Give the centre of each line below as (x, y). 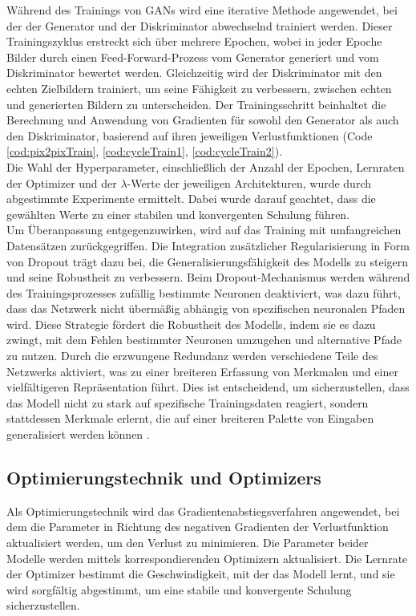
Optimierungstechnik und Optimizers (164, 478)
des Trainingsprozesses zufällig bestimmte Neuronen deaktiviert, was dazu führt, (204, 292)
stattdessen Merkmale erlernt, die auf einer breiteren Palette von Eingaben (190, 418)
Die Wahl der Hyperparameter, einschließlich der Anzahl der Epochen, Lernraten (206, 166)
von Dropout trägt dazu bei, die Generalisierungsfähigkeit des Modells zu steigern (208, 261)
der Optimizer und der (62, 182)
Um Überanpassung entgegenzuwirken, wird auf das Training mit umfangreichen (204, 230)
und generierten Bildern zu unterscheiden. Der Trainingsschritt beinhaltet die (196, 104)
